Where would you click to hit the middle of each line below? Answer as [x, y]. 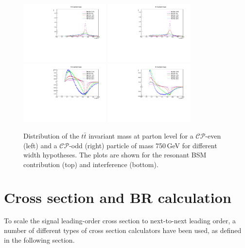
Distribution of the [51, 135]
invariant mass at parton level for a [141, 135]
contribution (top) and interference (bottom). [91, 164]
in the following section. [39, 240]
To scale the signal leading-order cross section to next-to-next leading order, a [120, 221]
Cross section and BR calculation [118, 197]
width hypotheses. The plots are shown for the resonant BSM [115, 155]
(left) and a [40, 145]
